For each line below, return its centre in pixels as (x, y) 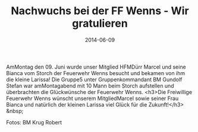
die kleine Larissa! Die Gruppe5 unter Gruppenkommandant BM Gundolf (94, 79)
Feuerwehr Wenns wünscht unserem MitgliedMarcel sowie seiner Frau (92, 98)
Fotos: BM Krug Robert (34, 122)
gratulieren (100, 23)
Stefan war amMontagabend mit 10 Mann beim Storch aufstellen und (90, 86)
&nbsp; (15, 111)
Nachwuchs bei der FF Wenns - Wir (100, 11)
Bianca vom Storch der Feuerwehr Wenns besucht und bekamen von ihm (96, 73)
